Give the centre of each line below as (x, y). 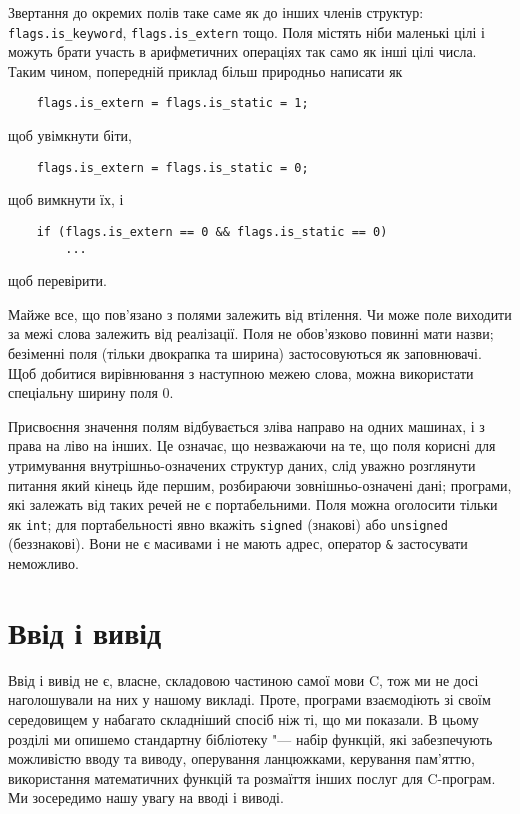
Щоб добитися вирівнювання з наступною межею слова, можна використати (241, 372)
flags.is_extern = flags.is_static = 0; (172, 167)
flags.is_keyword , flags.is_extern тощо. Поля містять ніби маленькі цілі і (246, 31)
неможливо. (43, 563)
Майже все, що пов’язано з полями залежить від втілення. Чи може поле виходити (260, 313)
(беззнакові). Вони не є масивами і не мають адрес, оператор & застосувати (238, 543)
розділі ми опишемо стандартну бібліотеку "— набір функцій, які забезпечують (250, 738)
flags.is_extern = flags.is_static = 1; (172, 103)
